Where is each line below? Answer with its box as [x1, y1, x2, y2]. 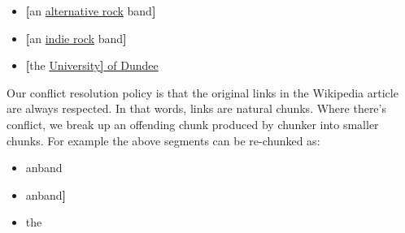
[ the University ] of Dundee [25, 57, 159, 74]
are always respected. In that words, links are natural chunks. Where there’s [7, 100, 386, 117]
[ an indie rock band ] [25, 29, 127, 46]
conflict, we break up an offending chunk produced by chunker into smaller [7, 115, 379, 132]
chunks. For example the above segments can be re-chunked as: [7, 132, 320, 149]
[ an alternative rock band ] [25, 2, 156, 19]
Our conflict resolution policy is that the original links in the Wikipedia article [7, 84, 398, 101]
